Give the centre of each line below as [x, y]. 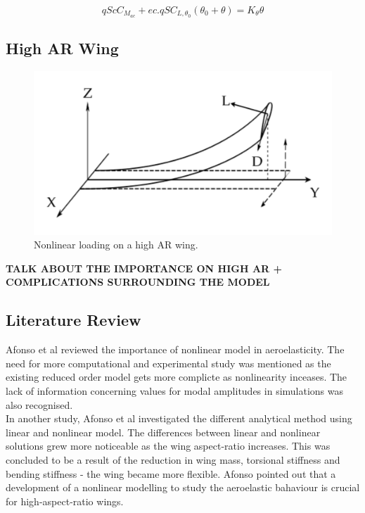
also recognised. [39, 404]
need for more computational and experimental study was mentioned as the [168, 363]
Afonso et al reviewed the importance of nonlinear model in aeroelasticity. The [175, 349]
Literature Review [73, 320]
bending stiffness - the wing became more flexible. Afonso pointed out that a [171, 473]
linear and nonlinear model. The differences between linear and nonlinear [163, 432]
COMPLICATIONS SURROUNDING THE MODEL [138, 282]
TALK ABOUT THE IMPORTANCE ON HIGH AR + [144, 268]
